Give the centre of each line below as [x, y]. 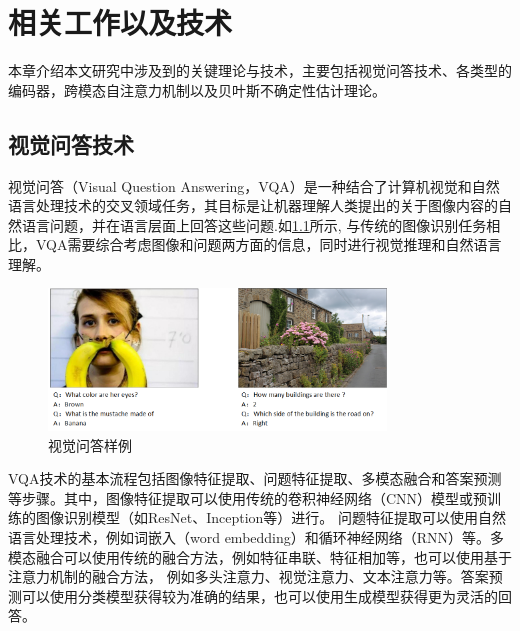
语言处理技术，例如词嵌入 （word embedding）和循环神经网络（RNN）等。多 [256, 537]
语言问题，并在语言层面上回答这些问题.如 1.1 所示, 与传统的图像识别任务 [254, 224]
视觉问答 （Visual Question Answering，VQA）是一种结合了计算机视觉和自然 [254, 185]
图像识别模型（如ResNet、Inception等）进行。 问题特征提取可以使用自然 [271, 517]
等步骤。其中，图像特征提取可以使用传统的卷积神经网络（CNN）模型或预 [248, 497]
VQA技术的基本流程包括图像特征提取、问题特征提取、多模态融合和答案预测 [255, 478]
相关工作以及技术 [120, 22]
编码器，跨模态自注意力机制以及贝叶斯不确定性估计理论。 [197, 89]
